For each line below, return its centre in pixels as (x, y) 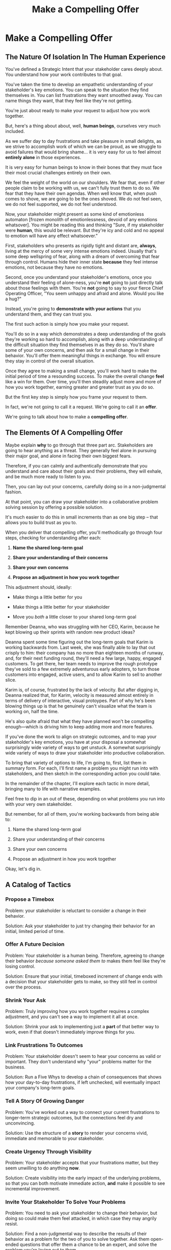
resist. (12, 1224)
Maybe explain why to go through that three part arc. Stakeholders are (79, 445)
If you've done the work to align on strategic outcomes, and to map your (81, 736)
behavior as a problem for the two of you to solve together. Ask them (77, 1239)
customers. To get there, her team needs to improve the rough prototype (81, 663)
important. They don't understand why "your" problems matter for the (78, 1062)
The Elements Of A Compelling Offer (64, 433)
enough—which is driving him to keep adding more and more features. (79, 726)
